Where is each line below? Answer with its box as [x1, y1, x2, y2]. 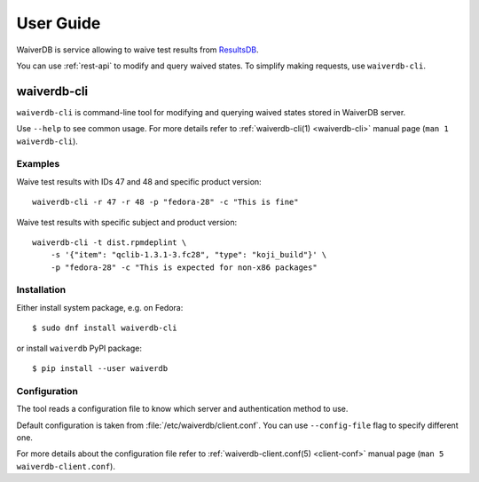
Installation [16, 284, 67, 296]
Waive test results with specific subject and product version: [16, 217, 238, 227]
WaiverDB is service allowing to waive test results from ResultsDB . [16, 44, 259, 55]
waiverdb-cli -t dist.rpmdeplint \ [32, 237, 187, 248]
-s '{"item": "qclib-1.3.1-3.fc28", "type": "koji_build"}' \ [50, 249, 327, 260]
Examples [16, 158, 60, 170]
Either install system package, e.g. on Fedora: [16, 302, 184, 312]
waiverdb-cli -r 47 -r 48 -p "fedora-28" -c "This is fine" [32, 197, 299, 208]
